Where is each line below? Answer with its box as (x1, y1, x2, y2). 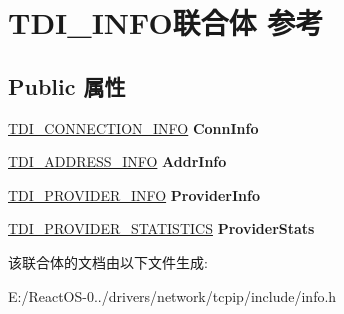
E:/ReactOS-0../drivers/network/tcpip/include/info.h (8, 285, 337, 306)
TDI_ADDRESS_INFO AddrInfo (8, 151, 227, 172)
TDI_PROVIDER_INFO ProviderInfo (8, 184, 260, 205)
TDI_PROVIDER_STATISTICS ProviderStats (8, 218, 315, 239)
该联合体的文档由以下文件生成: (8, 251, 208, 272)
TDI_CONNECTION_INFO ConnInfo (8, 117, 259, 138)
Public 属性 (8, 70, 126, 101)
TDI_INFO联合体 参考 (8, 2, 324, 43)
